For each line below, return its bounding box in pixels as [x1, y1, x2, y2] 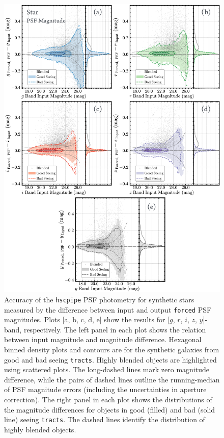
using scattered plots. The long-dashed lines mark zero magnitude [4, 364, 209, 375]
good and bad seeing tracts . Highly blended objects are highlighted [4, 354, 217, 365]
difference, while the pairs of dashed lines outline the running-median [4, 374, 220, 384]
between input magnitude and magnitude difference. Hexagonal [4, 334, 202, 345]
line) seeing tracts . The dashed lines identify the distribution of [4, 414, 205, 425]
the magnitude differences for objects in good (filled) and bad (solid [4, 404, 215, 415]
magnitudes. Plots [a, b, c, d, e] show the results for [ [4, 314, 170, 325]
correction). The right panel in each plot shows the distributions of [4, 394, 212, 405]
